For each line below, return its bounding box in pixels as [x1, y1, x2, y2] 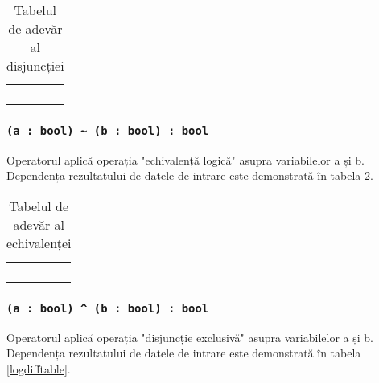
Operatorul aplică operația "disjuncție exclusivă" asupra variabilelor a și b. [6, 328, 373, 345]
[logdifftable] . [6, 360, 71, 377]
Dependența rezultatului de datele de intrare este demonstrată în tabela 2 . [6, 167, 373, 184]
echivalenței [6, 233, 72, 252]
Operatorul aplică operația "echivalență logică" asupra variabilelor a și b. [6, 151, 365, 168]
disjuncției [6, 56, 64, 75]
